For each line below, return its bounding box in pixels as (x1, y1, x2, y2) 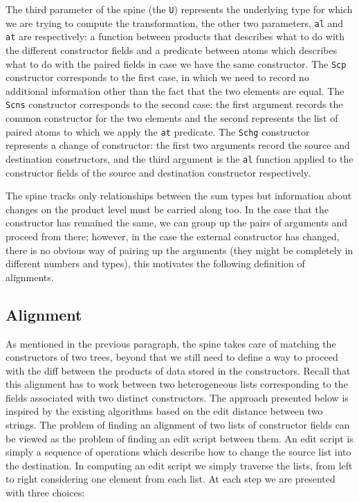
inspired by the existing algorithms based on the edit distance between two (6, 404, 323, 418)
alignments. (6, 269, 54, 284)
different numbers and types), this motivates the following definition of (6, 256, 305, 271)
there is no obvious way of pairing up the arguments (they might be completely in (6, 242, 353, 257)
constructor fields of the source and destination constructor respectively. (6, 165, 311, 179)
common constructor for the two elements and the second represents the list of (6, 111, 338, 125)
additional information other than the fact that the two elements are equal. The (6, 83, 344, 98)
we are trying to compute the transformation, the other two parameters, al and (6, 15, 344, 30)
